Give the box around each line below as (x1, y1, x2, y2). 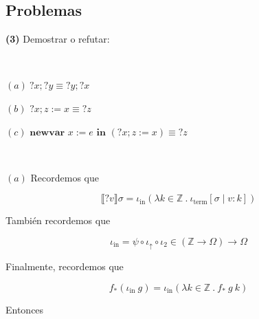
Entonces (5, 302, 44, 316)
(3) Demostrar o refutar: (5, 32, 110, 46)
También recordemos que (5, 213, 111, 228)
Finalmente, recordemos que (5, 259, 124, 274)
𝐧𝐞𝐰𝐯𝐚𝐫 (30, 127, 65, 137)
